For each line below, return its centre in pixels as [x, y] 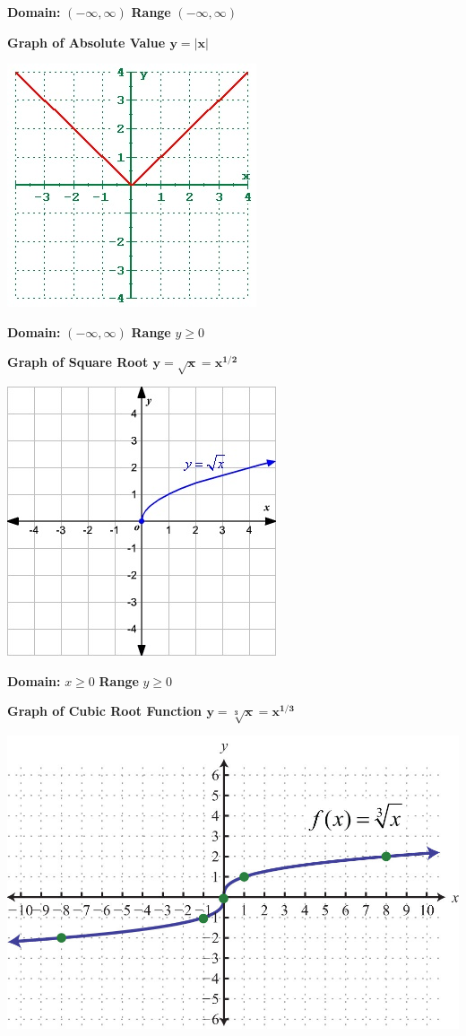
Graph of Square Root [78, 362]
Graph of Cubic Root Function [105, 711]
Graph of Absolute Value [86, 42]
